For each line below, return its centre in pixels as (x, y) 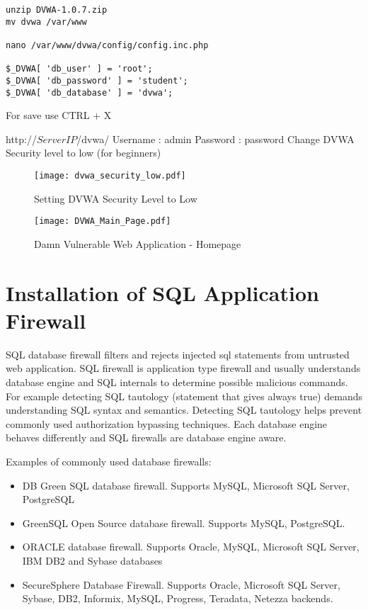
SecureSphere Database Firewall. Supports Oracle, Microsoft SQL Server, (181, 584)
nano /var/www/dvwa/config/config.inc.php (107, 45)
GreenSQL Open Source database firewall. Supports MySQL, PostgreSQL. (184, 523)
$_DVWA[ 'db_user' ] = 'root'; (79, 69)
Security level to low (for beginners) (84, 153)
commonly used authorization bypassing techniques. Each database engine (167, 423)
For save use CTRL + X (59, 115)
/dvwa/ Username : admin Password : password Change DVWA (215, 139)
